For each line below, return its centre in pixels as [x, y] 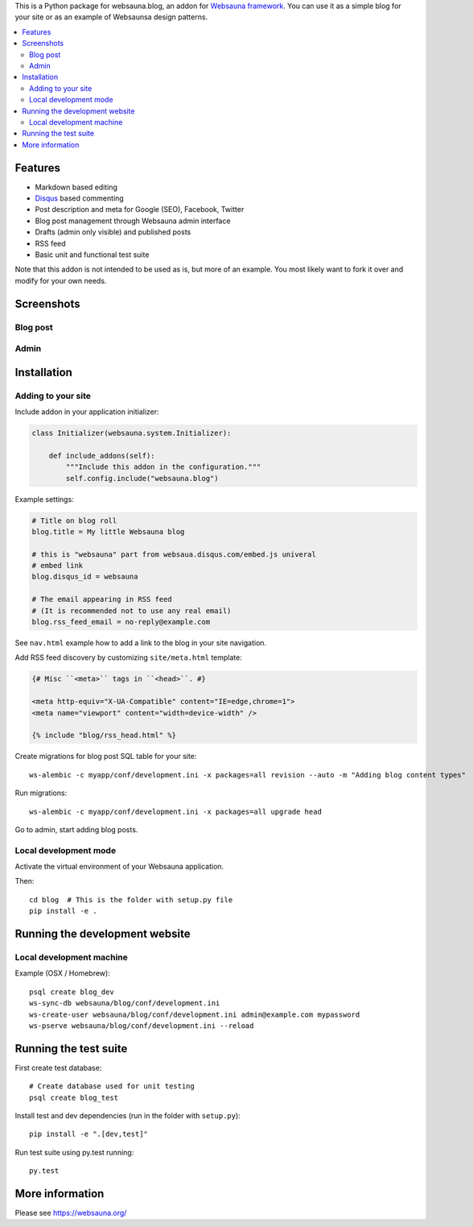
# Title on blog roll [74, 520]
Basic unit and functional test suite [92, 255]
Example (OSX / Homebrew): [62, 973]
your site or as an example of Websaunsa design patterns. [111, 17]
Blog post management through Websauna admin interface [133, 221]
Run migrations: [41, 793]
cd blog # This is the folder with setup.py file [131, 900]
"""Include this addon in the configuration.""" [163, 467]
